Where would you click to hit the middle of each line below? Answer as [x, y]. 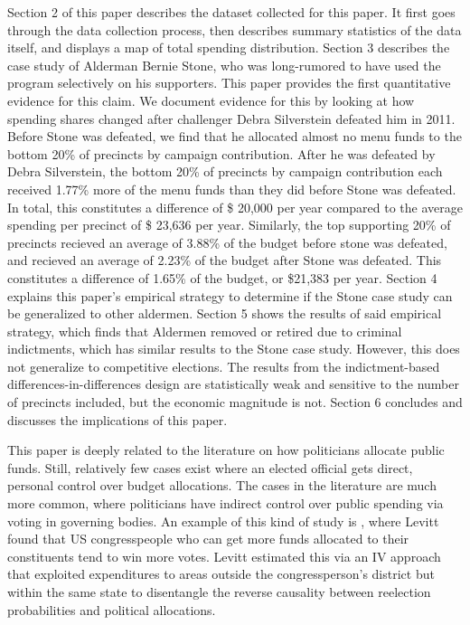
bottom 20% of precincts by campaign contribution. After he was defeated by [221, 153]
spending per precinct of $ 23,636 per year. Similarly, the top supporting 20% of [229, 225]
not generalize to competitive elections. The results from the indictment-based [224, 366]
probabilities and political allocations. [112, 609]
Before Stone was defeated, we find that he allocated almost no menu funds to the [235, 136]
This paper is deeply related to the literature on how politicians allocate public [226, 450]
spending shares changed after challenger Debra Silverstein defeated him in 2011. [231, 118]
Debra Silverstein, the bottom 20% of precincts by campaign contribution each [225, 171]
